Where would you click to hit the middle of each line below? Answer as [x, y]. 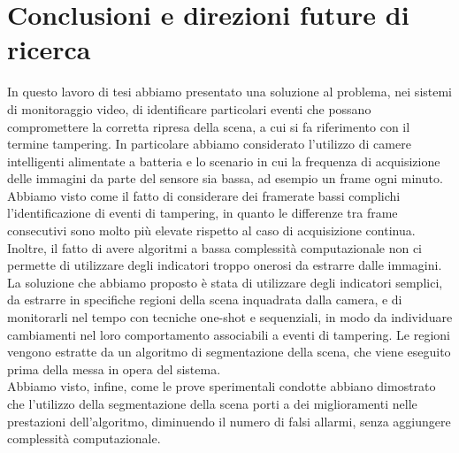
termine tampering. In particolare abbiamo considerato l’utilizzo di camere [209, 144]
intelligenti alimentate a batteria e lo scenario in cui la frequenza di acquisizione [224, 161]
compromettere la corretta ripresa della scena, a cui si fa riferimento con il [209, 126]
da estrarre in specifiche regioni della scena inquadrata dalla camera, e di [205, 299]
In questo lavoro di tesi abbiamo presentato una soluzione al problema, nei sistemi [230, 92]
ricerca [49, 49]
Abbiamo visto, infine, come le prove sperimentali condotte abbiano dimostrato [222, 386]
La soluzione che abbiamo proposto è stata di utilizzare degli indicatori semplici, [225, 282]
